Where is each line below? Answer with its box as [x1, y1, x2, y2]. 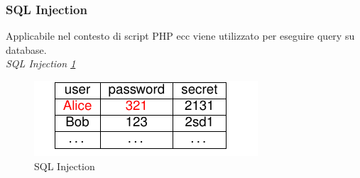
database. [6, 42, 47, 57]
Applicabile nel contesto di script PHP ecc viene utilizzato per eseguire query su [6, 28, 355, 43]
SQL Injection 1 [6, 56, 76, 71]
